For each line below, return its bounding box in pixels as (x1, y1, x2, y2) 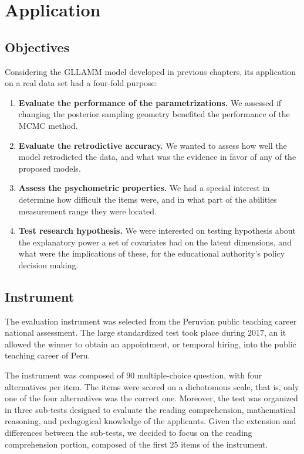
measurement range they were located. (18, 204, 157, 217)
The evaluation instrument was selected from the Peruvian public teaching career (5, 315, 297, 327)
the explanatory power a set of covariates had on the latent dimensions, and (18, 235, 292, 248)
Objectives (5, 37, 70, 56)
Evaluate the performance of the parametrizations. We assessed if (18, 96, 282, 108)
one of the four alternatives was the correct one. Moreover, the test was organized (5, 392, 298, 404)
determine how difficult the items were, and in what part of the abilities (18, 193, 277, 205)
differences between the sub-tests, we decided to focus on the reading (5, 426, 252, 439)
